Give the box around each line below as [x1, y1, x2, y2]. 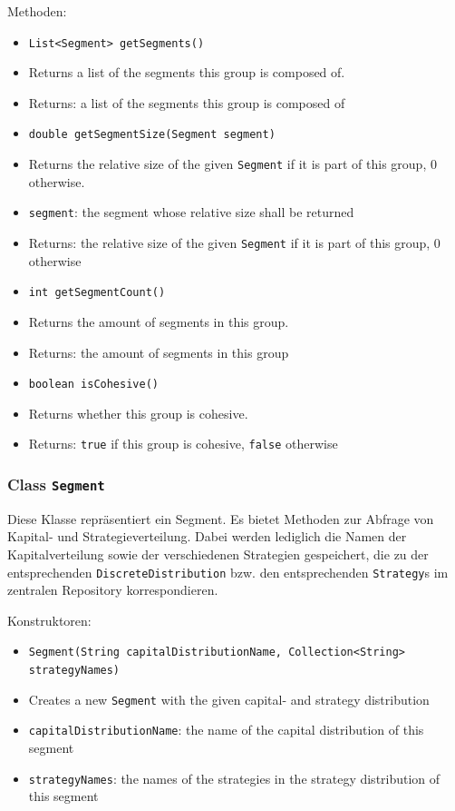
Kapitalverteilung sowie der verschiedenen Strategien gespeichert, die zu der [7, 544, 429, 563]
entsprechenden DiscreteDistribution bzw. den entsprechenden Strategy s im [7, 562, 449, 581]
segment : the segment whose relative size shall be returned [28, 203, 354, 222]
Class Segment [7, 472, 105, 495]
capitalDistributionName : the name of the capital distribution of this [28, 720, 424, 739]
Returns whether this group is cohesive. [28, 403, 248, 422]
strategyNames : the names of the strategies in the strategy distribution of [28, 768, 440, 787]
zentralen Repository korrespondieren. [7, 580, 218, 599]
